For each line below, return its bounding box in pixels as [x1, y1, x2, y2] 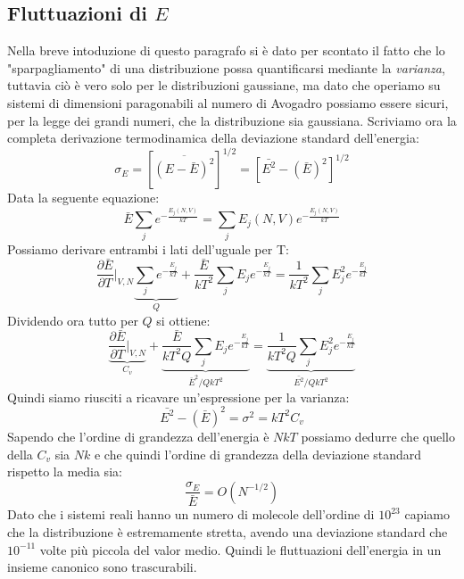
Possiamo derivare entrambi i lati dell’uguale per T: [7, 239, 289, 258]
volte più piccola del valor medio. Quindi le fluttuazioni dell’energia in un [39, 540, 442, 558]
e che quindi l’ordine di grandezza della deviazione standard [94, 444, 422, 463]
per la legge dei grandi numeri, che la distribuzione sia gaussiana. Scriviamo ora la [7, 111, 457, 129]
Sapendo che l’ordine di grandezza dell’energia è [7, 426, 269, 445]
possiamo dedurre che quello [301, 426, 455, 445]
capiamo [404, 505, 450, 524]
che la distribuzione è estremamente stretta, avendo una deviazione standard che [7, 522, 448, 541]
